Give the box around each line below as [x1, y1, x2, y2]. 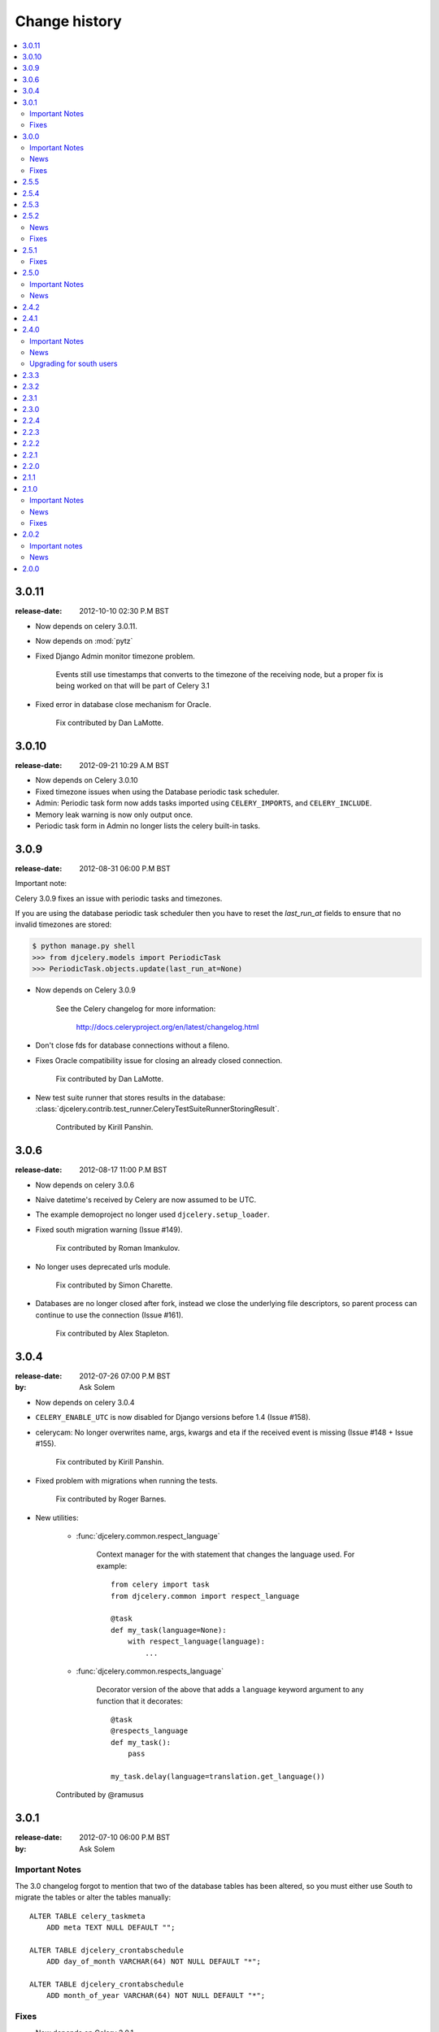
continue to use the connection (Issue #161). [35, 1309, 184, 1320]
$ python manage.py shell [32, 941, 136, 951]
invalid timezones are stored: [15, 919, 112, 930]
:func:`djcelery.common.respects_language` [76, 1666, 224, 1676]
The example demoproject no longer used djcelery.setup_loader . [35, 1209, 270, 1219]
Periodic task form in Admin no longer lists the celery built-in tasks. [35, 821, 260, 831]
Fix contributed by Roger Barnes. [55, 1494, 167, 1504]
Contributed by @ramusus [55, 1790, 144, 1800]
